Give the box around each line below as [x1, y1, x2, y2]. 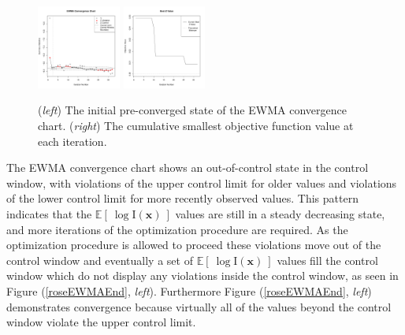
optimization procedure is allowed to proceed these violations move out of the [6, 236, 381, 253]
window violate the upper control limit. [6, 314, 196, 330]
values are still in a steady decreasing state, [175, 206, 385, 222]
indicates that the [6, 206, 92, 222]
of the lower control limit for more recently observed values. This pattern [6, 190, 359, 207]
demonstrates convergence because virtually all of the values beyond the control [6, 298, 392, 315]
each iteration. [38, 132, 107, 149]
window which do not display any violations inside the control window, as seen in [6, 267, 399, 284]
